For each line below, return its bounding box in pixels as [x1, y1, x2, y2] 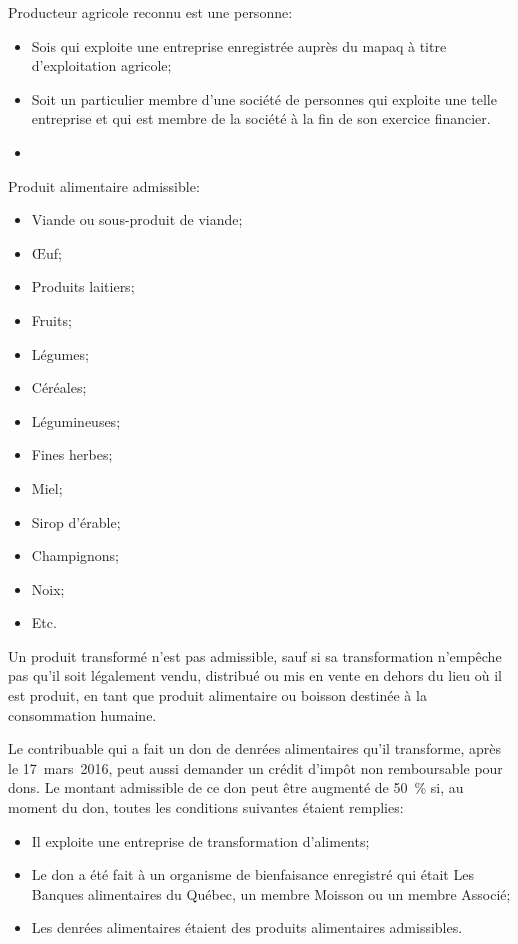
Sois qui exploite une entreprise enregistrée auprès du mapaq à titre [31, 35, 447, 56]
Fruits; [31, 309, 72, 330]
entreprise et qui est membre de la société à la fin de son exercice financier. [31, 108, 491, 129]
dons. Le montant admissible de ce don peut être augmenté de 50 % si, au [8, 777, 464, 798]
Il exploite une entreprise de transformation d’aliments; [31, 830, 370, 851]
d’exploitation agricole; [31, 55, 172, 76]
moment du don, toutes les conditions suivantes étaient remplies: [8, 797, 404, 818]
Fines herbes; [31, 444, 113, 465]
